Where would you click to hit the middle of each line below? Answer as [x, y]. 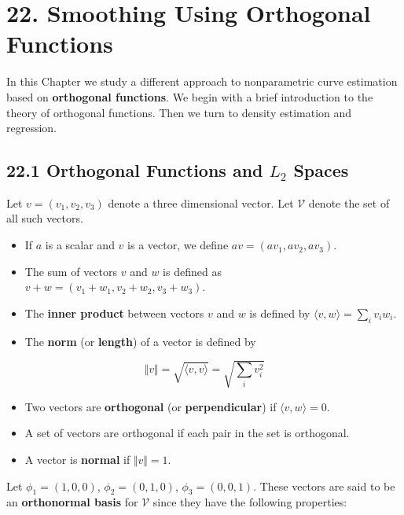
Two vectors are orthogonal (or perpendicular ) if [151, 406]
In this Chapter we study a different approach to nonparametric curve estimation [202, 81]
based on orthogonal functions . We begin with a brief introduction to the [190, 96]
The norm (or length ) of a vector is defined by [140, 341]
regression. [32, 128]
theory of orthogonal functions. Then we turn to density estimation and [179, 112]
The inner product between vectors [114, 313]
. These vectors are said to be [324, 486]
